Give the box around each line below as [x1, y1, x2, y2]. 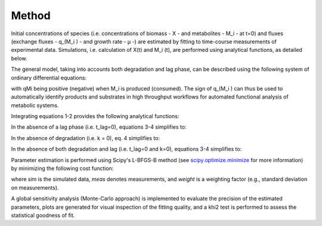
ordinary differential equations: [11, 74, 86, 81]
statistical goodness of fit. [11, 212, 75, 219]
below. [11, 54, 27, 62]
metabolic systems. [11, 101, 59, 109]
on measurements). [11, 184, 59, 191]
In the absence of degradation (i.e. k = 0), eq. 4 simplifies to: [11, 134, 160, 141]
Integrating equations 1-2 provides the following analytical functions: [11, 113, 179, 120]
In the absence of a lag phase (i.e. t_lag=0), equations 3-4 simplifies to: [11, 123, 187, 131]
